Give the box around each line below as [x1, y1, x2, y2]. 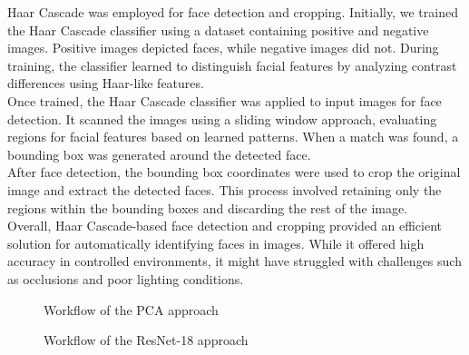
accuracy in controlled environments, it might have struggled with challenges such [7, 251, 462, 271]
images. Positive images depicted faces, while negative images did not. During [7, 38, 439, 57]
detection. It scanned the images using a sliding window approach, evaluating [7, 109, 437, 128]
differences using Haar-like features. [7, 74, 204, 93]
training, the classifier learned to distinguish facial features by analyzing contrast [7, 55, 457, 74]
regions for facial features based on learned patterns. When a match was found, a [7, 127, 459, 146]
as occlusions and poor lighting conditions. [7, 269, 244, 288]
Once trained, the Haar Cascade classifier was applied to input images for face [7, 91, 442, 110]
